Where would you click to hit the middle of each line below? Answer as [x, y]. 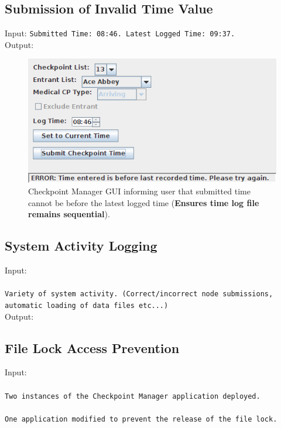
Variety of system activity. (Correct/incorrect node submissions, [139, 294]
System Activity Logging [81, 246]
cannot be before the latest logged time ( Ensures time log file [144, 202]
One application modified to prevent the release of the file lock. [141, 419]
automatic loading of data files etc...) [87, 305]
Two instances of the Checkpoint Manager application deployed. [133, 396]
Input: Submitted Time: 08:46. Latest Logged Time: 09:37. [120, 33]
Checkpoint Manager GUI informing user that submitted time [139, 191]
